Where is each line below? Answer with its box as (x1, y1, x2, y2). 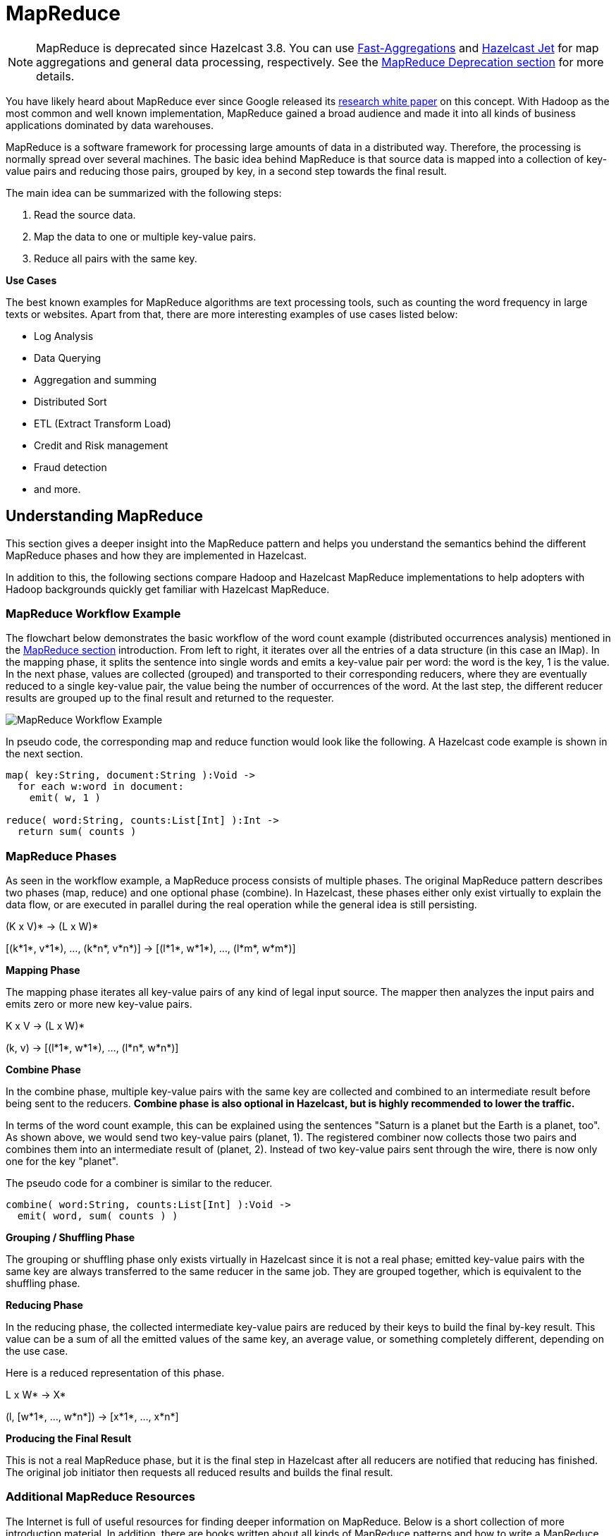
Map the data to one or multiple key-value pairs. (34, 230, 257, 243)
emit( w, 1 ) (29, 792, 101, 804)
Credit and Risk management (34, 439, 168, 451)
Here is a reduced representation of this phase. (6, 1367, 225, 1379)
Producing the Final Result (6, 1432, 132, 1445)
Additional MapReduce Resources (6, 1489, 195, 1504)
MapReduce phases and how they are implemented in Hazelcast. (6, 549, 307, 561)
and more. (34, 482, 81, 495)
